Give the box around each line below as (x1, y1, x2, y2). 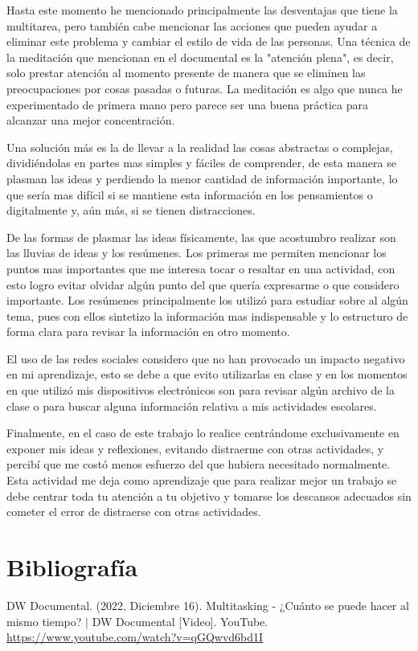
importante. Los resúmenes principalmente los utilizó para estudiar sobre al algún (6, 292, 408, 309)
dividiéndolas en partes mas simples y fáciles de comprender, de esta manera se (6, 154, 396, 171)
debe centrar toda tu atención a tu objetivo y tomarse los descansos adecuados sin (6, 487, 412, 504)
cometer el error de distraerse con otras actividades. (6, 503, 261, 520)
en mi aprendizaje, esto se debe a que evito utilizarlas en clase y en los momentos (6, 366, 408, 383)
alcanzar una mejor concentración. (6, 112, 175, 129)
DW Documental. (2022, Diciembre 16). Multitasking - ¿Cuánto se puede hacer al (6, 596, 409, 613)
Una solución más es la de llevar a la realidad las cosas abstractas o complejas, (6, 138, 394, 155)
